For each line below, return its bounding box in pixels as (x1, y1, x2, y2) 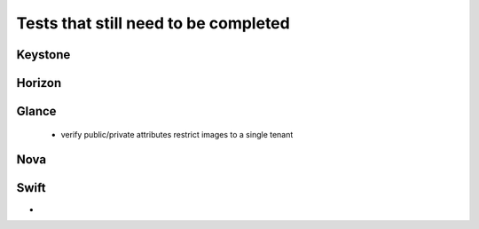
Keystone (16, 47, 71, 62)
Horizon (16, 75, 62, 91)
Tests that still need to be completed (16, 13, 290, 33)
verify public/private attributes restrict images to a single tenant (60, 129, 294, 139)
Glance (16, 104, 57, 119)
